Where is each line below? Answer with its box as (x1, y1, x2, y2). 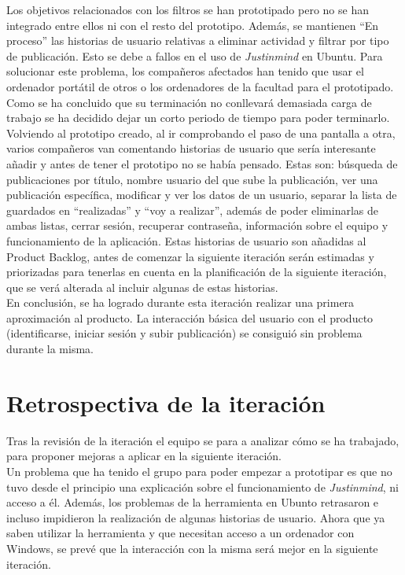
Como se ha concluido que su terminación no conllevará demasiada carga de (6, 94, 372, 110)
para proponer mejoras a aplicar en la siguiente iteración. (6, 448, 282, 464)
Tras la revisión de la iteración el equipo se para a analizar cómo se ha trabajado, (6, 432, 399, 448)
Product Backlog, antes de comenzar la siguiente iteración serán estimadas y (6, 248, 374, 264)
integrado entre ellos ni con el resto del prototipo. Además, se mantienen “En (6, 17, 379, 33)
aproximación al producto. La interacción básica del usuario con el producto (6, 309, 374, 326)
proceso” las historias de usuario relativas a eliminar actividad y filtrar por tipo (6, 32, 389, 49)
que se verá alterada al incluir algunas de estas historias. (6, 278, 278, 295)
